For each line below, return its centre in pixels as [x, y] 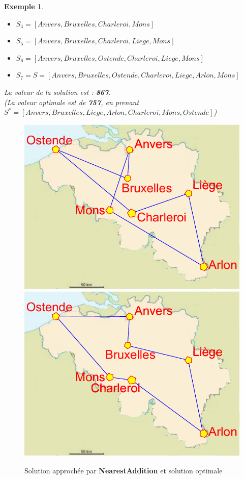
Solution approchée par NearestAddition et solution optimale [124, 470]
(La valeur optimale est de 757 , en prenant [72, 102]
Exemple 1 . [24, 6]
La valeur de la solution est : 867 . [57, 92]
